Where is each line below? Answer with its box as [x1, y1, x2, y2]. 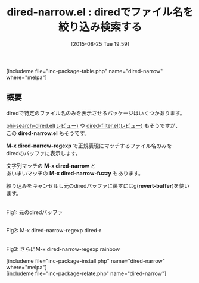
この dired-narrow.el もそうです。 [6, 129, 90, 137]
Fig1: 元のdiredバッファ [6, 209, 63, 216]
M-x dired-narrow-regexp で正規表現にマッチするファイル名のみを [6, 142, 172, 149]
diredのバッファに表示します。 [6, 149, 82, 156]
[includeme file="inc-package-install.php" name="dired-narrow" [6, 257, 165, 265]
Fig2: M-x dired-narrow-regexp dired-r [6, 227, 102, 234]
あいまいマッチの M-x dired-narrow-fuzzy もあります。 [6, 169, 144, 177]
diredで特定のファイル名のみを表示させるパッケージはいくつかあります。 [6, 109, 186, 117]
